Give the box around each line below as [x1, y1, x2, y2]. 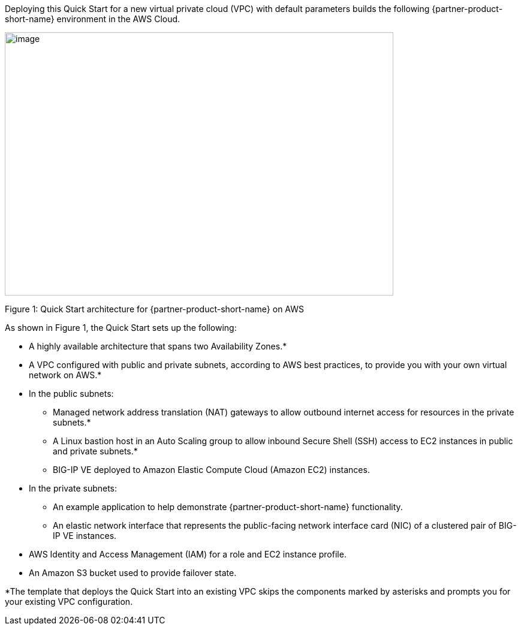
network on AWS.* [29, 370, 102, 380]
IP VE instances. [53, 530, 117, 541]
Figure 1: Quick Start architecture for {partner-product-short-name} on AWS [5, 304, 305, 314]
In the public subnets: [29, 388, 114, 399]
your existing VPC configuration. [5, 596, 133, 607]
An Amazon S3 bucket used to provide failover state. [29, 568, 237, 578]
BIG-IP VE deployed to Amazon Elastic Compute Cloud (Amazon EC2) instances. [53, 465, 370, 475]
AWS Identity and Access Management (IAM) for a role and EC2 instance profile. [29, 549, 347, 559]
